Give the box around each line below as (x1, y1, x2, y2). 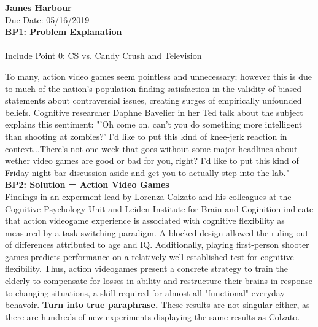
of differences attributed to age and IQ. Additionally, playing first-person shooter (5, 238, 309, 251)
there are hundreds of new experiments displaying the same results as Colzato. (5, 310, 300, 323)
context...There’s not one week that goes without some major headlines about (5, 142, 298, 155)
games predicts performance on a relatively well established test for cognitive (5, 250, 294, 263)
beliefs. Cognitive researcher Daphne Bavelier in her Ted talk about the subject (5, 106, 303, 118)
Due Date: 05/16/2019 (5, 13, 90, 26)
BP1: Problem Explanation (5, 25, 122, 38)
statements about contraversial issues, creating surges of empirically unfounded (5, 94, 302, 107)
